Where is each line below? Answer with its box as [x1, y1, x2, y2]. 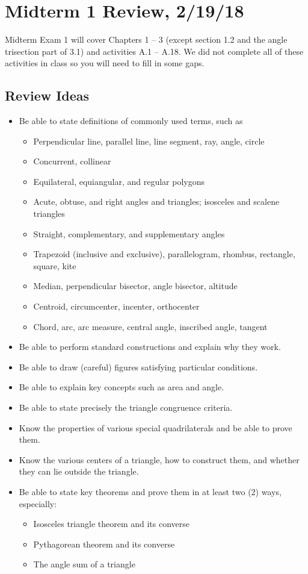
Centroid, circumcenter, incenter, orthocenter [33, 300, 200, 313]
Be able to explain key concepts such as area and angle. [19, 381, 224, 393]
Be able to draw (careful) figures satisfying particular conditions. [19, 360, 258, 373]
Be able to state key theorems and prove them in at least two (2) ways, [19, 485, 282, 498]
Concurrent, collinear [33, 155, 111, 167]
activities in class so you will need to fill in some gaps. [5, 57, 205, 69]
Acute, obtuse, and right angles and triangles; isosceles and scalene [33, 195, 280, 208]
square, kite [33, 259, 76, 272]
